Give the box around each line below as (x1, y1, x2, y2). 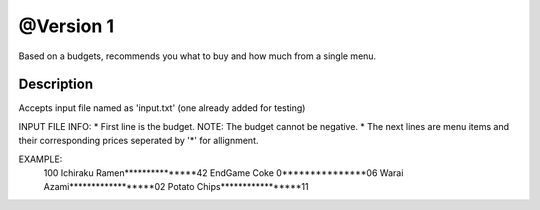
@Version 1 (18, 15, 115, 37)
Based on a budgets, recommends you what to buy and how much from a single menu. (18, 50, 377, 62)
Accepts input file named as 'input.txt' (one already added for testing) (18, 102, 306, 114)
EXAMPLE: (18, 153, 63, 165)
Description (18, 76, 94, 93)
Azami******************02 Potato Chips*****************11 (43, 181, 309, 193)
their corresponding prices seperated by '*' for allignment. (18, 135, 259, 147)
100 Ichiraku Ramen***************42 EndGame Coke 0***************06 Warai (43, 167, 404, 179)
